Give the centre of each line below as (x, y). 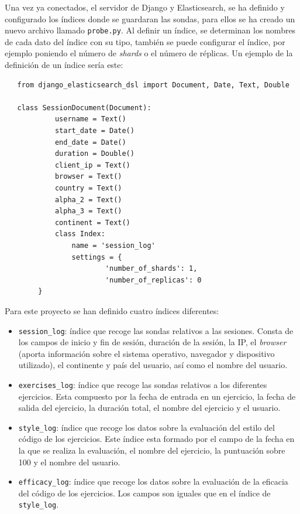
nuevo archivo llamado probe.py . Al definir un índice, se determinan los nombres (150, 30)
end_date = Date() (90, 142)
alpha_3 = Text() (88, 211)
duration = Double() (94, 154)
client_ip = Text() (92, 165)
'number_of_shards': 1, (151, 269)
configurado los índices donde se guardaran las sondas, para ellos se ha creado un (150, 18)
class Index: (80, 234)
